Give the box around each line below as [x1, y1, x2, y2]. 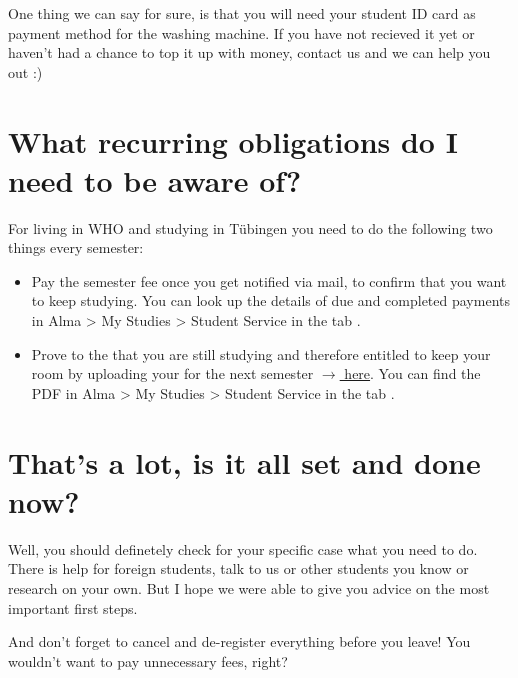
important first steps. [8, 597, 138, 618]
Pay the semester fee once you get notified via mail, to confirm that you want [31, 270, 507, 291]
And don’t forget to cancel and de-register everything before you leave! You [8, 631, 471, 652]
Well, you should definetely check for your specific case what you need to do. [8, 538, 478, 559]
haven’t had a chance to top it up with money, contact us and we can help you [8, 42, 491, 63]
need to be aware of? [8, 159, 302, 200]
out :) [8, 61, 43, 82]
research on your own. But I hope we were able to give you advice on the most [8, 577, 490, 598]
